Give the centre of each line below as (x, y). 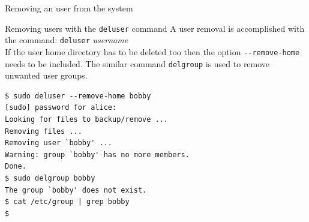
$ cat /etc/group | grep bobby (67, 202)
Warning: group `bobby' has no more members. (97, 154)
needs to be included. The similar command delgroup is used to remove (137, 63)
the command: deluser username (67, 40)
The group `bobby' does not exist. (76, 190)
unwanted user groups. (46, 75)
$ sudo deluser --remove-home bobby (78, 96)
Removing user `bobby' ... (58, 143)
